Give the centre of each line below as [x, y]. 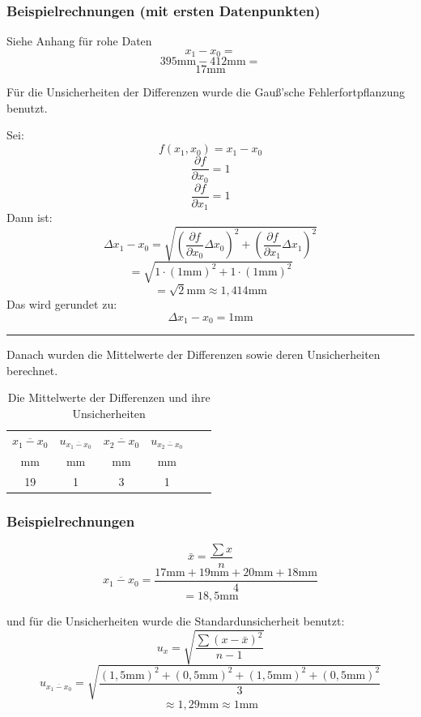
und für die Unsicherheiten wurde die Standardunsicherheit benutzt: [176, 620]
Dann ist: [30, 218]
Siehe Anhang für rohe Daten [79, 41]
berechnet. [32, 370]
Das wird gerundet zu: [62, 303]
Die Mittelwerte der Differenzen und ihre [109, 397]
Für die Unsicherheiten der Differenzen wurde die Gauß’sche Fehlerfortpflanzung [206, 92]
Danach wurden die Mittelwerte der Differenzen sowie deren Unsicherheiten [193, 354]
